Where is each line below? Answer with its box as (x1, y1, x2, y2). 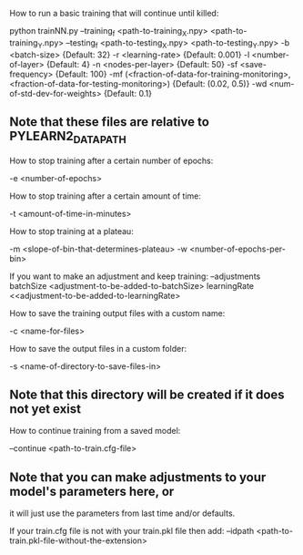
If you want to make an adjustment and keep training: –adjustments (9, 271, 261, 282)
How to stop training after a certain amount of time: (9, 190, 202, 201)
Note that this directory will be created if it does (9, 386, 285, 402)
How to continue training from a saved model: (9, 426, 181, 437)
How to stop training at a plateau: (9, 225, 134, 236)
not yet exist (9, 401, 82, 416)
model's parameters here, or (9, 483, 175, 499)
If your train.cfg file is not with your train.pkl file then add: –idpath (9, 526, 255, 537)
